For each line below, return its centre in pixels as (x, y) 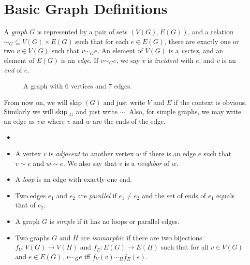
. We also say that (90, 163)
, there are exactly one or (202, 41)
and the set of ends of (174, 195)
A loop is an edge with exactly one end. (74, 179)
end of (13, 69)
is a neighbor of (147, 163)
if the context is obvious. (210, 102)
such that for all (184, 247)
